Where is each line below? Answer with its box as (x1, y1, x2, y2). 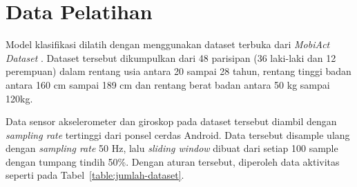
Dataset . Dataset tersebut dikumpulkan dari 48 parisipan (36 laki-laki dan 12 (6, 50, 336, 65)
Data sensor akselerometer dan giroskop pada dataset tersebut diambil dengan (6, 114, 337, 129)
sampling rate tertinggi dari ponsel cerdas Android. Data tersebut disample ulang (6, 127, 350, 142)
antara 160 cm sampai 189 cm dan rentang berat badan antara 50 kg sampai (6, 77, 330, 91)
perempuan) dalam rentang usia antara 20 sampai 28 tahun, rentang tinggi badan (6, 64, 351, 78)
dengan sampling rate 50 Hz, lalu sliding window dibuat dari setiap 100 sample (6, 141, 338, 155)
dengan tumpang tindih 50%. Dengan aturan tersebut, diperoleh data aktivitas (6, 154, 340, 168)
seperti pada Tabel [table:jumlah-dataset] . (6, 168, 184, 182)
